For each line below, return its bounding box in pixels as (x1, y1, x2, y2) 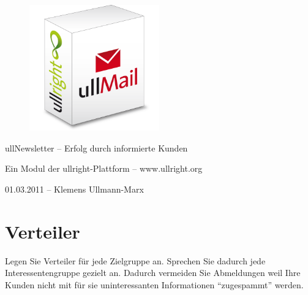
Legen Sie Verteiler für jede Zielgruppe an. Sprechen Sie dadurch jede (5, 254, 266, 267)
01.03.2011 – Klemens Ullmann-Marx (5, 182, 144, 195)
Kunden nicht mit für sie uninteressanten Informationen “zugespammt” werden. (5, 278, 304, 291)
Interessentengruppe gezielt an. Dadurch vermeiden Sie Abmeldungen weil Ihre (5, 266, 301, 279)
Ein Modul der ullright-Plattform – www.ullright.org (5, 162, 203, 175)
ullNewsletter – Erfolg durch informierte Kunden (5, 141, 188, 154)
